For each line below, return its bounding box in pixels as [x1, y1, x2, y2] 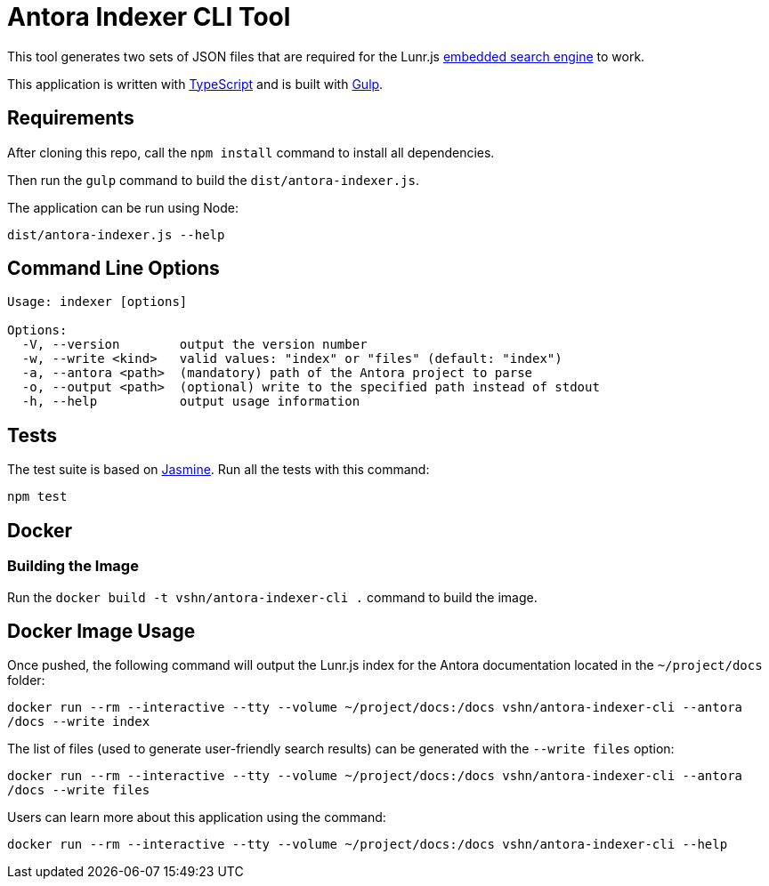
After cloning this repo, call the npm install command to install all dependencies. [7, 144, 495, 160]
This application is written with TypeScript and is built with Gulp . [7, 76, 384, 92]
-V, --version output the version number [21, 337, 368, 352]
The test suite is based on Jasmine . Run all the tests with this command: [7, 462, 430, 478]
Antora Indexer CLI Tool [7, 2, 291, 32]
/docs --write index [7, 714, 150, 729]
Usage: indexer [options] [7, 294, 188, 310]
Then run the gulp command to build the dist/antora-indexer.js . [7, 172, 419, 188]
